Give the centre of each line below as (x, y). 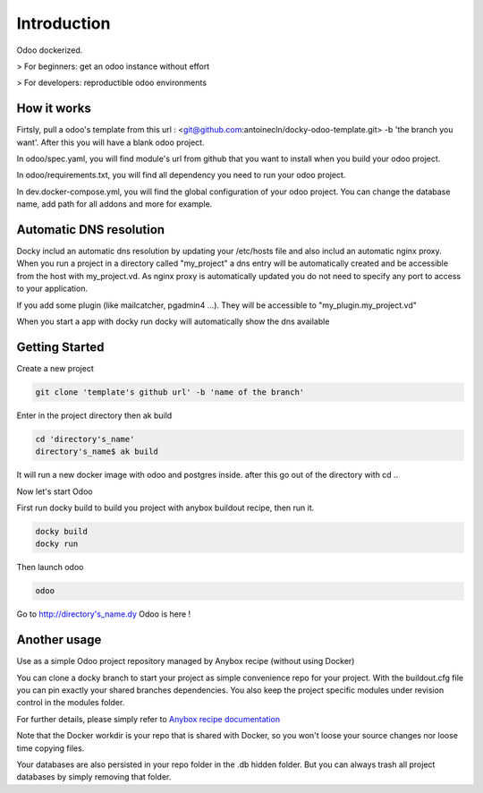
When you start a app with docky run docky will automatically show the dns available (173, 321)
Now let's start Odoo (55, 491)
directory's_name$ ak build (97, 452)
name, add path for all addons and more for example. (114, 204)
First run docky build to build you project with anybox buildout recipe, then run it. (165, 508)
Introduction (64, 23)
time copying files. (51, 748)
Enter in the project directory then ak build (94, 415)
